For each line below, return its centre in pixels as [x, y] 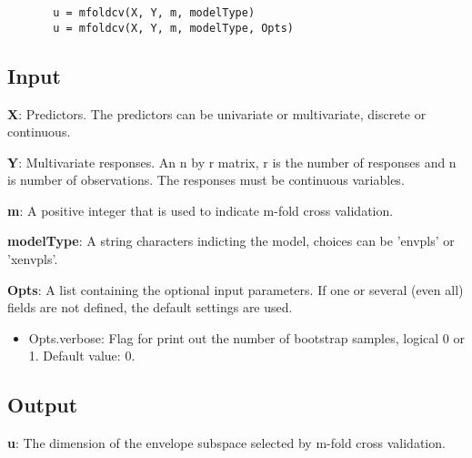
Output [43, 405]
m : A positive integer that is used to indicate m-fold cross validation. [201, 210]
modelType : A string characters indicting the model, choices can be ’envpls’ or [231, 241]
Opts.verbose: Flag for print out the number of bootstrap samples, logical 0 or [246, 337]
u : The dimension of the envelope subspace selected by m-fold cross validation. [226, 443]
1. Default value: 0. [82, 356]
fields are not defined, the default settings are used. [150, 307]
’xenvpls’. [33, 259]
